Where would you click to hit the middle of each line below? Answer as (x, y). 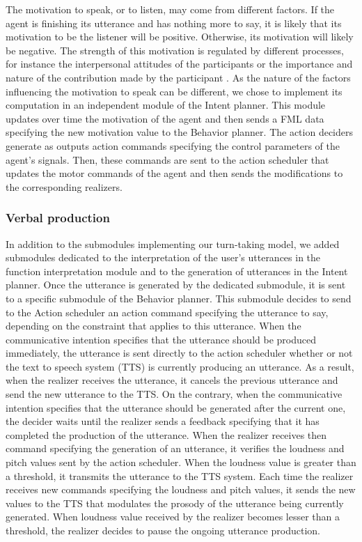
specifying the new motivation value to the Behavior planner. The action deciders (180, 132)
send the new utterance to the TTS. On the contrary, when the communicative (174, 394)
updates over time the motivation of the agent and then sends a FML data (165, 118)
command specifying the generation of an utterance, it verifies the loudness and (175, 448)
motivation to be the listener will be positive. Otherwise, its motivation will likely (180, 37)
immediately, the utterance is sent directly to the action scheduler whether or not (179, 353)
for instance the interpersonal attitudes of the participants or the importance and (179, 64)
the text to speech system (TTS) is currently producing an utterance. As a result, (180, 366)
